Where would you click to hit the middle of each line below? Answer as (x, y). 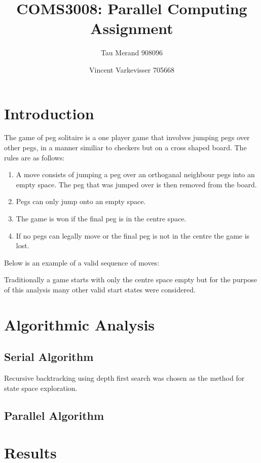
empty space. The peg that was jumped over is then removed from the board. (136, 184)
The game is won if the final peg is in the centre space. (101, 218)
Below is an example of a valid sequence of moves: (82, 262)
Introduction (49, 113)
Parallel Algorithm (54, 415)
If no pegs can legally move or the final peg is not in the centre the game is (133, 235)
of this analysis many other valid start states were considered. (100, 289)
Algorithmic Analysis (80, 324)
